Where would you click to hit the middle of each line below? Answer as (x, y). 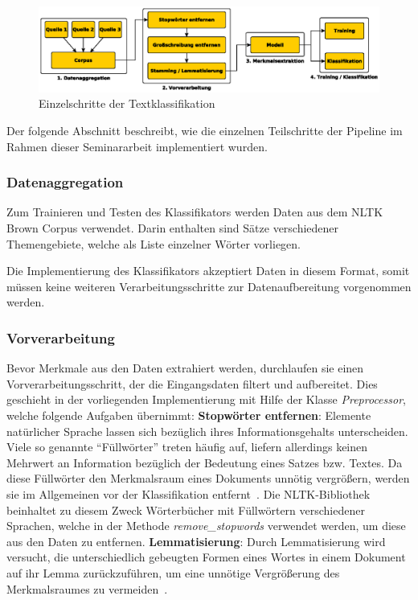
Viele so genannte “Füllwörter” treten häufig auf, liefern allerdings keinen (187, 447)
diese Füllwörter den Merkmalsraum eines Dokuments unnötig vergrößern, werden (208, 478)
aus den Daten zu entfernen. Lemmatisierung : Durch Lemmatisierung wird (196, 541)
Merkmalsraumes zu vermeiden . (87, 588)
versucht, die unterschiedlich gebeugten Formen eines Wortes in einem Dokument (206, 557)
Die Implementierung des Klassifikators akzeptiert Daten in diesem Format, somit (208, 271)
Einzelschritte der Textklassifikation (127, 103)
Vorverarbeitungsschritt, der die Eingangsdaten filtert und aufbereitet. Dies (192, 383)
